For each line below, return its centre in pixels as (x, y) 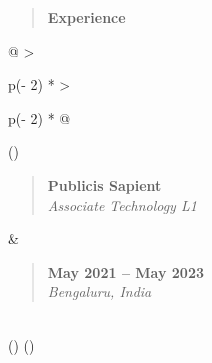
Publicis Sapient (104, 184)
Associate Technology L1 (122, 204)
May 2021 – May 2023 (126, 271)
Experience (86, 17)
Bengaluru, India (99, 291)
